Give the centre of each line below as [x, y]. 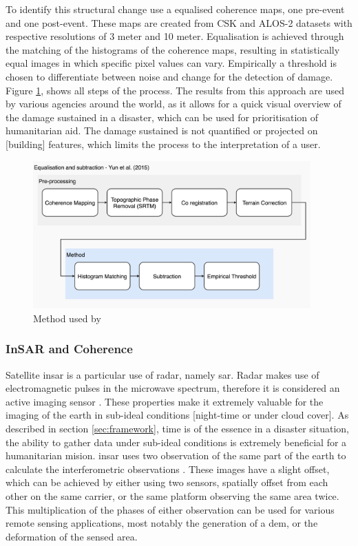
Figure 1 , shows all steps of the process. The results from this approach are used [175, 90]
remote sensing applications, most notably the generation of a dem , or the [162, 523]
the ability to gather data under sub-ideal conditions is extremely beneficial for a [176, 442]
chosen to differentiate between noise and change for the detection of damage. [169, 76]
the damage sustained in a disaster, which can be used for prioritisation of [162, 117]
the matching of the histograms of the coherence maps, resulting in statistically [173, 49]
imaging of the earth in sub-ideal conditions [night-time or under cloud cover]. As [177, 415]
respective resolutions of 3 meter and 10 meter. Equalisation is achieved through [175, 36]
